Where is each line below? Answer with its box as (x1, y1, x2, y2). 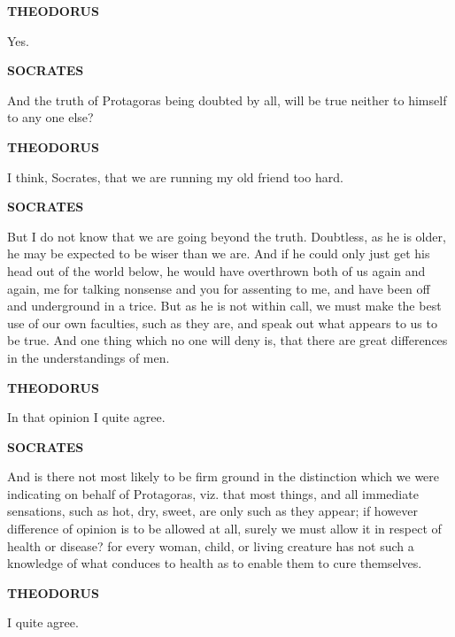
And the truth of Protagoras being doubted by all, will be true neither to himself (7, 90, 447, 109)
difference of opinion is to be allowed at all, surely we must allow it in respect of (7, 519, 442, 538)
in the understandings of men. (7, 348, 170, 366)
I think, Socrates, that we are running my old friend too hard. (7, 167, 343, 186)
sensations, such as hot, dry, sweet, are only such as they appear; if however (7, 502, 418, 520)
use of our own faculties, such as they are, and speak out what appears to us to (7, 313, 437, 332)
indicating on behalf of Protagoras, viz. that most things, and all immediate (7, 484, 419, 503)
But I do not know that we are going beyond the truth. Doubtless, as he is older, (7, 226, 446, 245)
